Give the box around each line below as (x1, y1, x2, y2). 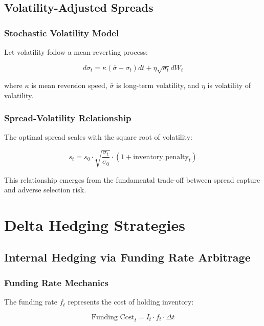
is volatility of (207, 79, 251, 90)
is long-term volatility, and (116, 79, 200, 90)
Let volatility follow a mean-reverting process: (4, 47, 148, 57)
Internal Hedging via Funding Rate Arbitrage (4, 249, 251, 265)
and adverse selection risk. (4, 184, 86, 195)
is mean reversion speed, (31, 79, 107, 90)
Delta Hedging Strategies (4, 214, 185, 235)
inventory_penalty (133, 153, 189, 161)
